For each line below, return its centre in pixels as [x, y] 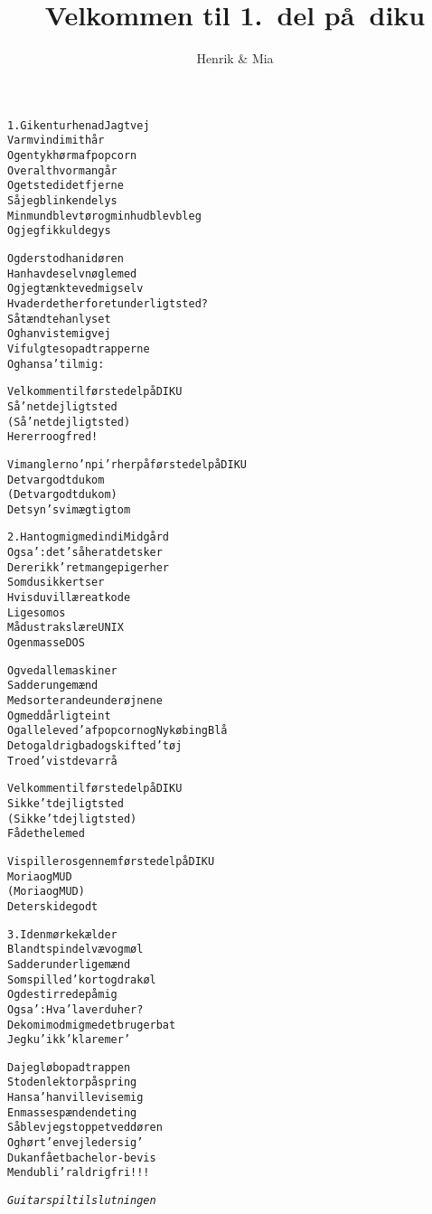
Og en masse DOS [46, 643]
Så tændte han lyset [59, 319]
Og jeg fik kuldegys [59, 231]
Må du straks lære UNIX [66, 628]
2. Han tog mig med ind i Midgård [89, 537]
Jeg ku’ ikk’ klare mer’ [69, 1040]
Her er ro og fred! [53, 437]
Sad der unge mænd [53, 686]
